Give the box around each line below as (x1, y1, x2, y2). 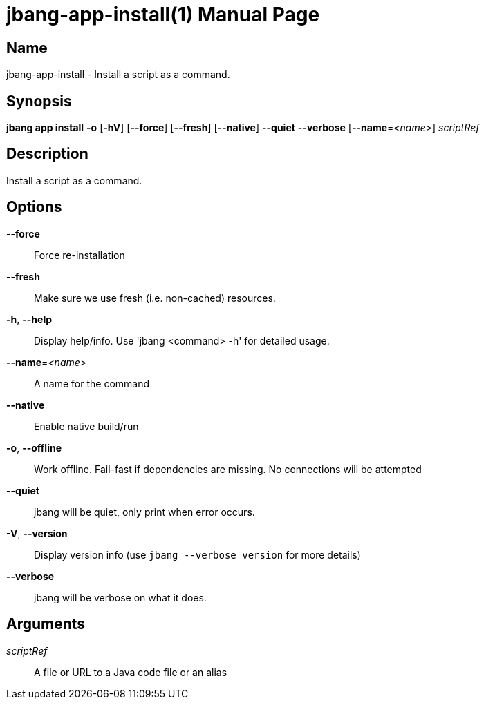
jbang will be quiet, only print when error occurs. (34, 505, 255, 518)
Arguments (6, 615, 86, 633)
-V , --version (6, 527, 68, 539)
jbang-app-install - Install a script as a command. (6, 68, 230, 81)
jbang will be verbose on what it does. (34, 591, 207, 603)
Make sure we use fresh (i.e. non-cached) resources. (34, 291, 276, 304)
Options (6, 198, 62, 216)
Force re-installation (34, 249, 125, 261)
